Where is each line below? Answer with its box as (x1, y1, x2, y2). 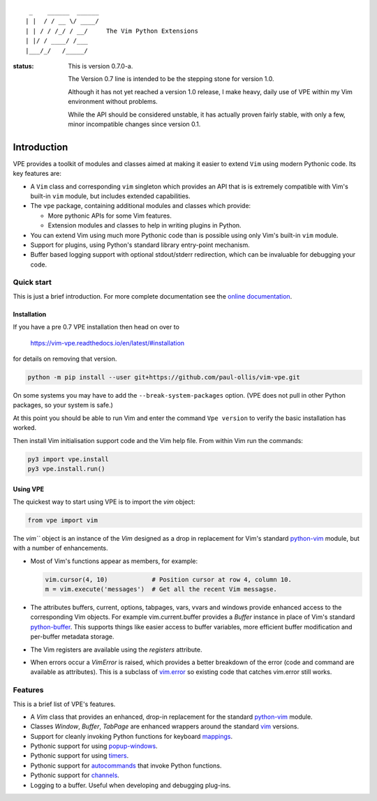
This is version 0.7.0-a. (68, 61, 133, 70)
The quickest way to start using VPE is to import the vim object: (13, 497, 195, 506)
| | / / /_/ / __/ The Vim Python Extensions (25, 27, 199, 35)
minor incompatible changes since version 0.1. (68, 119, 201, 128)
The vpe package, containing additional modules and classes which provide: (30, 202, 251, 210)
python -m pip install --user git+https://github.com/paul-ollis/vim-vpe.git (27, 373, 300, 382)
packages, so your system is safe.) (13, 401, 113, 410)
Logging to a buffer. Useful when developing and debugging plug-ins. (30, 781, 231, 789)
